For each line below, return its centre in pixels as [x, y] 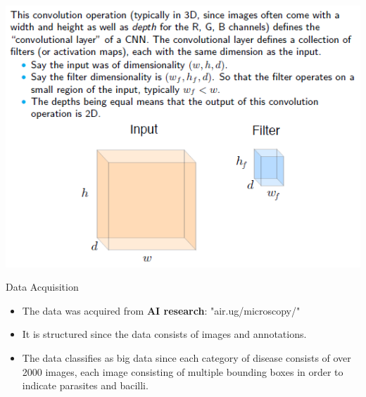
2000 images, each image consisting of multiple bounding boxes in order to [183, 371]
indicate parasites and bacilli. [85, 385]
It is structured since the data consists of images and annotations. [164, 334]
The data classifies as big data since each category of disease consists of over [187, 357]
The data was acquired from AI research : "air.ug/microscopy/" [161, 310]
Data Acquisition [42, 287]
